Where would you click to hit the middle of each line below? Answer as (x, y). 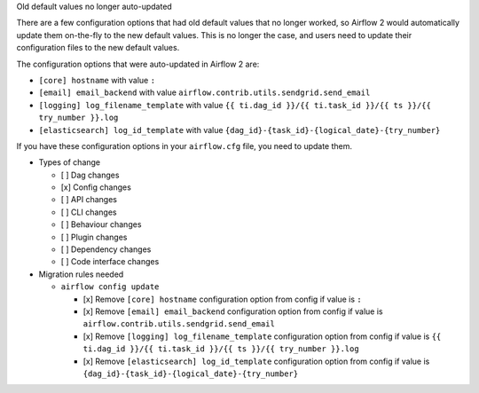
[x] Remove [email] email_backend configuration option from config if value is (233, 311)
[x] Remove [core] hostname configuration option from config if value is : (223, 299)
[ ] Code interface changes (110, 262)
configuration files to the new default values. (98, 48)
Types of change (70, 162)
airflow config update (110, 287)
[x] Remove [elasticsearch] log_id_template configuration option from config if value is (256, 361)
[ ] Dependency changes (106, 249)
